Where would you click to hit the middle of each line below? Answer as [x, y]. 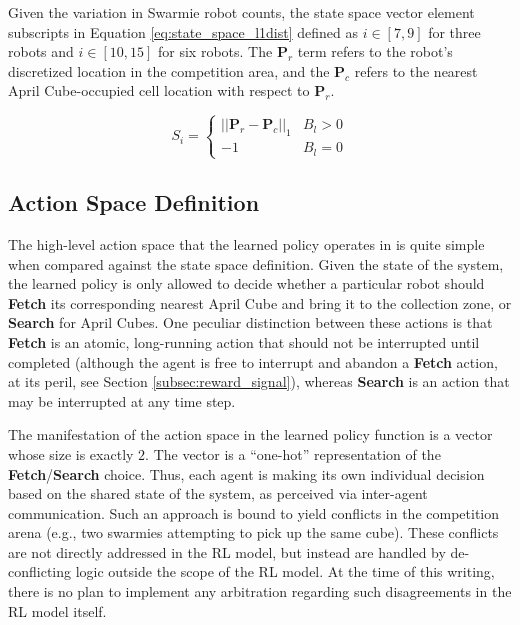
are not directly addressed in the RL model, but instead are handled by [227, 551]
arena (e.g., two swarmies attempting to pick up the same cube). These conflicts [253, 532]
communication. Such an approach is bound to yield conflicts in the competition [254, 512]
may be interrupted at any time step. [122, 400]
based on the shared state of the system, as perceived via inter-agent [218, 493]
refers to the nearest [416, 70]
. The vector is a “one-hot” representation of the [293, 453]
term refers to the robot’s [375, 51]
